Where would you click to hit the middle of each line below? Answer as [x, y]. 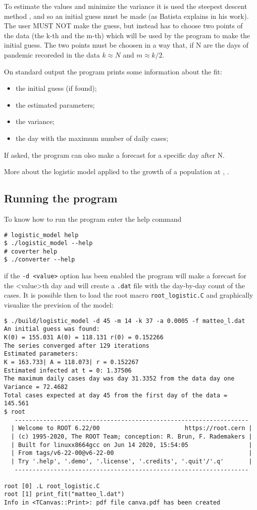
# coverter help [31, 251]
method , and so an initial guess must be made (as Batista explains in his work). [127, 16]
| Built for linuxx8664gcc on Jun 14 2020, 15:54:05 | [132, 445]
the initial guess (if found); [56, 88]
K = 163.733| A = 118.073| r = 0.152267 [72, 362]
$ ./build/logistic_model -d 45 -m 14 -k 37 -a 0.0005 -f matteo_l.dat [125, 321]
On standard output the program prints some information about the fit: [113, 71]
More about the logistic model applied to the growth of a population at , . [117, 171]
